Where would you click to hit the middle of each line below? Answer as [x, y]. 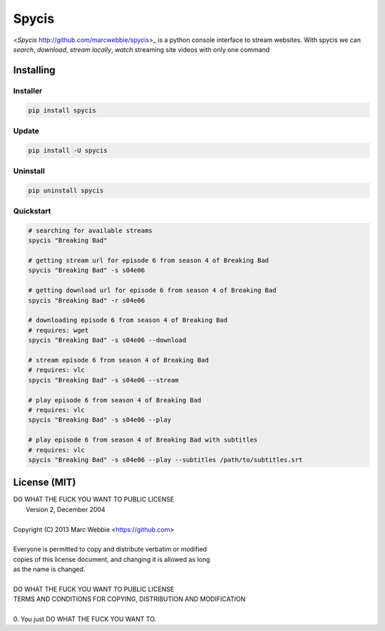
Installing [35, 70]
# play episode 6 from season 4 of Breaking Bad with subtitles [143, 440]
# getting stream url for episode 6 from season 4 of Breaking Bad [149, 261]
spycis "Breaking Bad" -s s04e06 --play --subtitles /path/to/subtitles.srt [165, 460]
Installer [28, 90]
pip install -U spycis [68, 150]
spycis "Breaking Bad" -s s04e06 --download [107, 340]
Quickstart [32, 212]
